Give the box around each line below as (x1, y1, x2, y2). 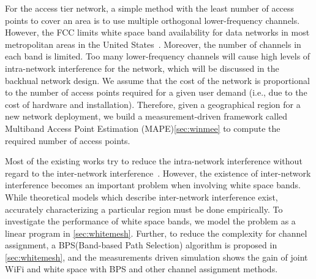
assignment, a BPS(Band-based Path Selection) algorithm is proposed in (5, 239, 277, 251)
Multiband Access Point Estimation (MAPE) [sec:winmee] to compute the (5, 121, 280, 134)
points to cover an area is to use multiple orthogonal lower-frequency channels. (5, 13, 300, 26)
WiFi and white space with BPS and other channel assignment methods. (5, 262, 278, 275)
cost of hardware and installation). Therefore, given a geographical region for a (5, 97, 301, 110)
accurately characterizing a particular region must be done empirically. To (5, 202, 283, 215)
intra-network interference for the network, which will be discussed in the (5, 61, 279, 74)
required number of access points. (5, 134, 130, 147)
